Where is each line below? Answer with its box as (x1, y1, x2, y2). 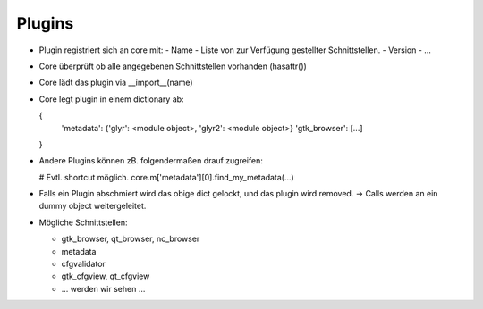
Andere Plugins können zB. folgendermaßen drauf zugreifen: (38, 155, 263, 166)
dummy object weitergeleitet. (38, 201, 147, 212)
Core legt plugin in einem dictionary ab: (38, 94, 184, 104)
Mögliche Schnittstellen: (38, 217, 128, 228)
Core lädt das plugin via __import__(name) (38, 77, 193, 88)
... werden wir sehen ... (61, 283, 146, 294)
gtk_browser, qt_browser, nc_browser (61, 233, 200, 245)
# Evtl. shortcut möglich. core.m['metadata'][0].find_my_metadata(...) (38, 171, 294, 182)
